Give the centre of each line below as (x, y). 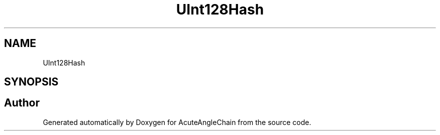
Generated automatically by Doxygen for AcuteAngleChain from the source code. (177, 122)
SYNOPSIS (31, 82)
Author (22, 103)
